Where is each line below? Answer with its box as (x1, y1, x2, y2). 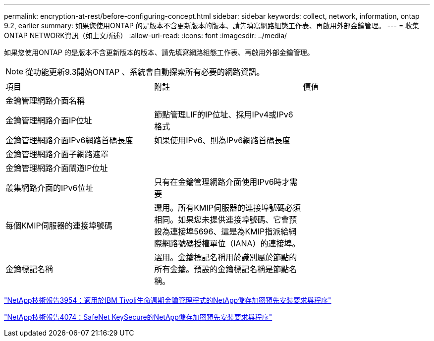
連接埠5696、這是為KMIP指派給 (170, 227, 289, 236)
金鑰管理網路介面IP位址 (5, 115, 92, 125)
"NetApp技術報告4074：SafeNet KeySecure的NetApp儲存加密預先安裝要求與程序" (4, 313, 272, 321)
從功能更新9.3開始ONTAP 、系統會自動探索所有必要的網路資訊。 (25, 67, 265, 77)
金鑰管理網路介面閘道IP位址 (5, 163, 108, 173)
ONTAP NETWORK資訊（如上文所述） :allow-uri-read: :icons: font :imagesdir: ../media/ (4, 31, 287, 40)
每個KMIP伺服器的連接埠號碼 (5, 221, 112, 230)
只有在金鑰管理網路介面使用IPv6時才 (154, 177, 290, 187)
